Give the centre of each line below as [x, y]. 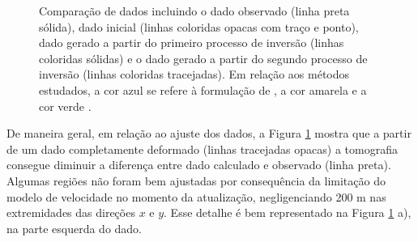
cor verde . [65, 106]
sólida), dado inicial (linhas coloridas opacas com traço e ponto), [199, 26]
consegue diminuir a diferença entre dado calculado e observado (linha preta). [199, 165]
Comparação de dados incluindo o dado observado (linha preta [194, 11]
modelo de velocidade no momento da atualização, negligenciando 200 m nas [196, 196]
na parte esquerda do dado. [75, 228]
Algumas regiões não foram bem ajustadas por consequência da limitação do [196, 180]
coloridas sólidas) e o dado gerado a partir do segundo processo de [203, 58]
